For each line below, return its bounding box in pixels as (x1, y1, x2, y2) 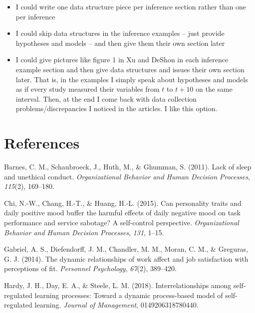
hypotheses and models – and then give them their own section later (15, 37, 225, 48)
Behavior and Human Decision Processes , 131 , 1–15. (4, 227, 164, 237)
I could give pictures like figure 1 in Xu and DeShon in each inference (15, 54, 229, 65)
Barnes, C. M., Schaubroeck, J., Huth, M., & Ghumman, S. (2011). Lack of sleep (4, 161, 252, 172)
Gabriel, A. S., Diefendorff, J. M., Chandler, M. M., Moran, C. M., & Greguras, (4, 244, 249, 254)
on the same (196, 84, 233, 94)
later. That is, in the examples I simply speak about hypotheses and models (15, 74, 248, 84)
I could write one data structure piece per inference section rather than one (15, 1, 247, 11)
